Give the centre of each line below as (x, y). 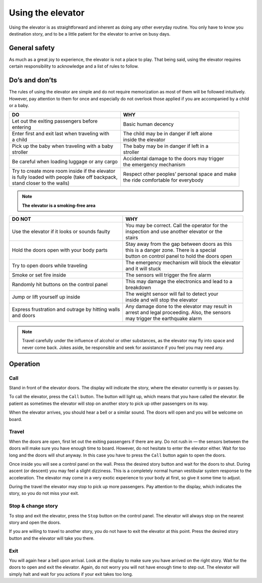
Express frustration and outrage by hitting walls (66, 310)
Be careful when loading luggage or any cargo (65, 162)
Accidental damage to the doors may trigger (173, 159)
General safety (32, 48)
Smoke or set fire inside (39, 275)
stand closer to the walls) (41, 183)
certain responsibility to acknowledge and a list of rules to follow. (74, 66)
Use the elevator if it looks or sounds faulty (61, 232)
